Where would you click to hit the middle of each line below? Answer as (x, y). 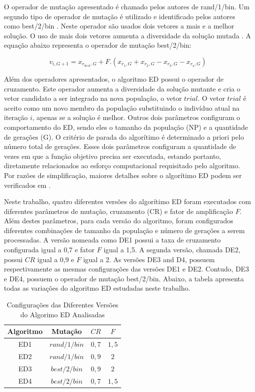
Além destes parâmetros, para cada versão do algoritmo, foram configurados (119, 221)
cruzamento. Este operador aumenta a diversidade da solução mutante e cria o (122, 88)
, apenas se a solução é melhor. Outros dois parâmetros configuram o (136, 117)
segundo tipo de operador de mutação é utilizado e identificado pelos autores (120, 16)
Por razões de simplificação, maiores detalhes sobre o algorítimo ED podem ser (123, 175)
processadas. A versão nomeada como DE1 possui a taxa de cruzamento (112, 240)
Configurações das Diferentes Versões (63, 305)
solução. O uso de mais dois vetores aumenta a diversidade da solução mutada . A (127, 35)
